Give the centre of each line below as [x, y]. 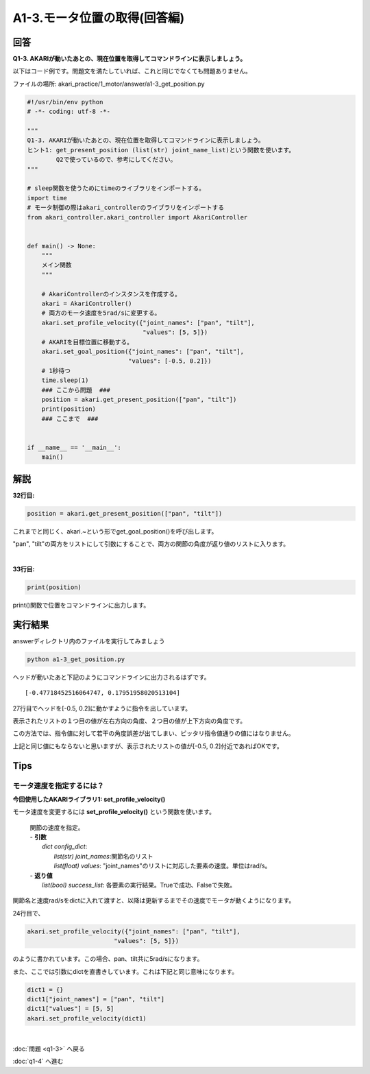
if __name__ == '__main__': [74, 447]
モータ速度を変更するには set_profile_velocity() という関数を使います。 [114, 812]
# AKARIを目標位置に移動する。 [87, 342]
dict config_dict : [65, 846]
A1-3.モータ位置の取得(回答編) [99, 18]
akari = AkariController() [87, 304]
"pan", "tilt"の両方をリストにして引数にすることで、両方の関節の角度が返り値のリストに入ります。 [151, 544]
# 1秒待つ [56, 371]
